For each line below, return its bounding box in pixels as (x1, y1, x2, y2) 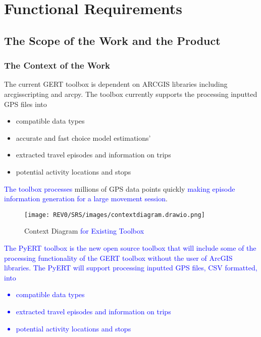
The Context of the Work (4, 59, 110, 72)
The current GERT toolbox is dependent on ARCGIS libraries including (4, 79, 228, 89)
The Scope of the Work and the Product (4, 32, 221, 48)
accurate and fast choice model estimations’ (16, 132, 151, 143)
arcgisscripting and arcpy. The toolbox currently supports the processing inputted (4, 88, 257, 99)
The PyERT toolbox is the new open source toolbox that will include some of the (4, 242, 256, 253)
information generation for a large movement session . (4, 193, 168, 204)
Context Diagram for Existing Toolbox (24, 226, 144, 236)
